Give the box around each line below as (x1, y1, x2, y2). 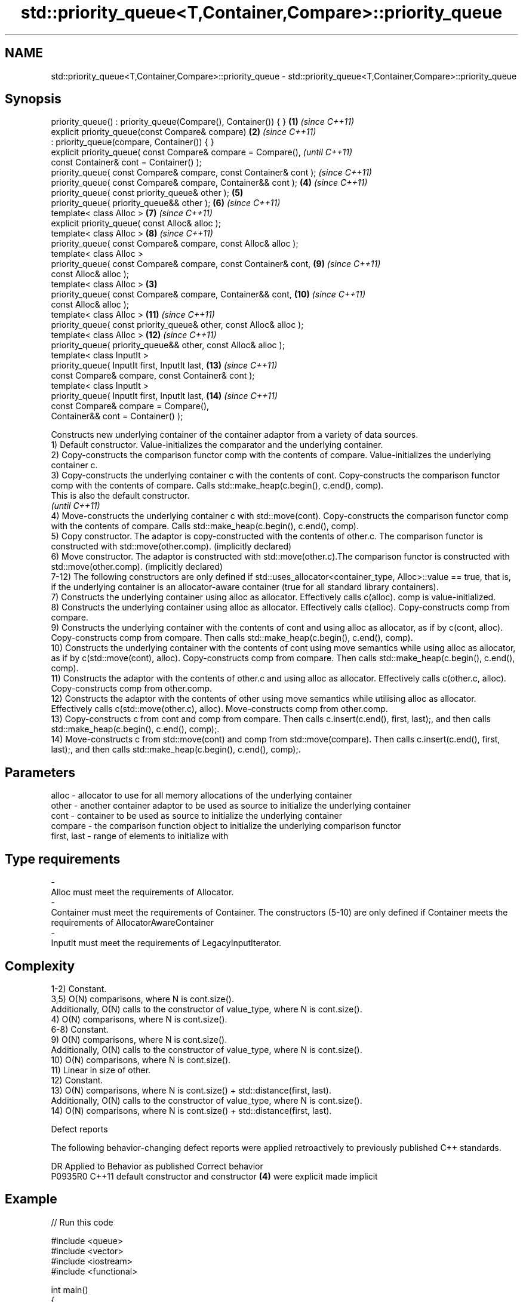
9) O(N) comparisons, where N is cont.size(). (51, 1034, 227, 1045)
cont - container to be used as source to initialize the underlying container (51, 810, 342, 821)
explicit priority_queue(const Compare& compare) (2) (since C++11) (51, 127, 316, 137)
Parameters (5, 764, 75, 780)
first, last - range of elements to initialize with (51, 831, 229, 842)
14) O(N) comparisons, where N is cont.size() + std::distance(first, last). (51, 1105, 332, 1116)
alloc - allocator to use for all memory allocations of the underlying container (51, 790, 352, 801)
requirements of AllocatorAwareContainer (51, 917, 214, 928)
